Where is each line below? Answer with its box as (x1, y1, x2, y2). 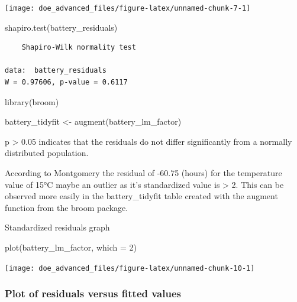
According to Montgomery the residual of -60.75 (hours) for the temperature (5, 167, 282, 178)
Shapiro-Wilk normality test (21, 43, 136, 52)
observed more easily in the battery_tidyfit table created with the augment (5, 190, 278, 202)
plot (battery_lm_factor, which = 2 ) (5, 241, 137, 253)
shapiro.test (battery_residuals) (5, 21, 118, 33)
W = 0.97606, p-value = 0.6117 (5, 78, 128, 87)
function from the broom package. (5, 201, 128, 213)
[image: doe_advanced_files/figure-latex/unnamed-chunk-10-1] (5, 264, 255, 272)
